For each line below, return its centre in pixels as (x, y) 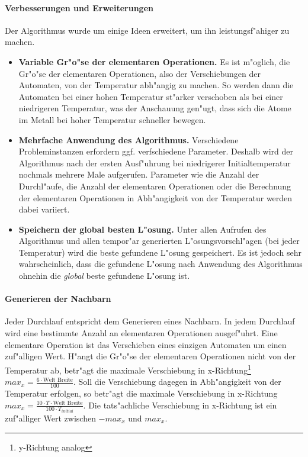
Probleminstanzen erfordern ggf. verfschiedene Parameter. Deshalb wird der (156, 151)
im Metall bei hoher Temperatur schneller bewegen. (112, 119)
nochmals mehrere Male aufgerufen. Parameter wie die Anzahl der (139, 174)
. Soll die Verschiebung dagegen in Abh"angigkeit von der (177, 382)
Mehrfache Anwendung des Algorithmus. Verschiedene (129, 139)
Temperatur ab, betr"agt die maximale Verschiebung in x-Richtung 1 (128, 369)
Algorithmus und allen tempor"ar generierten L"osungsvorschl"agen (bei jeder (159, 241)
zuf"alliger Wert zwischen (50, 418)
